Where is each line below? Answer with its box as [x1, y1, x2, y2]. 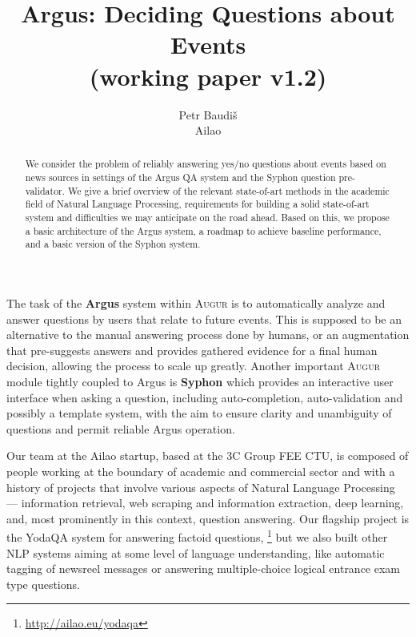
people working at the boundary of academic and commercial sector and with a [6, 463, 395, 480]
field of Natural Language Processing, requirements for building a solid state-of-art [25, 197, 370, 211]
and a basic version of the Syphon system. [25, 237, 201, 251]
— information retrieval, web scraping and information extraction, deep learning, [6, 494, 404, 511]
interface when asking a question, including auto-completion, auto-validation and [6, 389, 403, 405]
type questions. [6, 575, 80, 592]
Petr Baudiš [178, 106, 238, 123]
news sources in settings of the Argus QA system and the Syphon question [25, 171, 336, 184]
